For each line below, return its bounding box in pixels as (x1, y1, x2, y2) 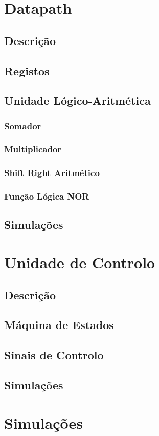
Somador (4, 119, 41, 132)
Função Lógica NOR (4, 190, 89, 203)
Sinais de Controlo (4, 347, 104, 363)
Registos (4, 62, 50, 78)
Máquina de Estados (4, 317, 114, 333)
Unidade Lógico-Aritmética (4, 93, 151, 108)
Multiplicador (4, 143, 62, 156)
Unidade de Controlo (4, 252, 155, 273)
